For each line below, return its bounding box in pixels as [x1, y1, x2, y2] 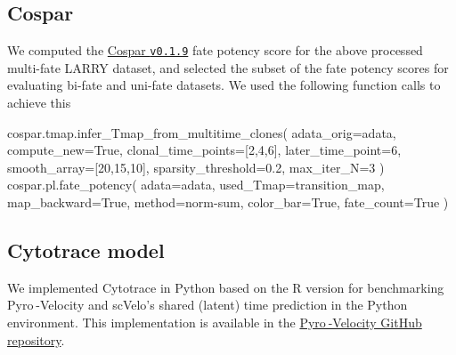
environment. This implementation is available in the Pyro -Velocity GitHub [7, 313, 422, 331]
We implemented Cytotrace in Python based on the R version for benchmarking [7, 278, 444, 296]
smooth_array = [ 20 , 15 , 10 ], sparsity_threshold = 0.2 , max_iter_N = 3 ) [7, 157, 385, 176]
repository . [7, 330, 65, 349]
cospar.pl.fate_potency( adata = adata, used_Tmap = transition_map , [7, 175, 385, 194]
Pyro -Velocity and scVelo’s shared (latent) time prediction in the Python [7, 295, 408, 314]
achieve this [7, 93, 71, 112]
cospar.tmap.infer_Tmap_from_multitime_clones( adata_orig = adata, [7, 123, 396, 141]
